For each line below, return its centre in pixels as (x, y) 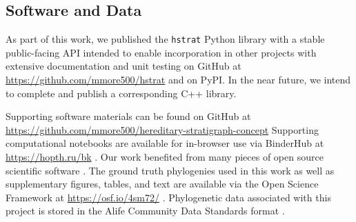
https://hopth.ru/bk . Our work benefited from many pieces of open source (165, 157)
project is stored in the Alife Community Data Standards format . (145, 211)
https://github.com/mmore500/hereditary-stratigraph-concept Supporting (162, 129)
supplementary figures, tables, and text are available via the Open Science (162, 184)
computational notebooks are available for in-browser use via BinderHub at (165, 143)
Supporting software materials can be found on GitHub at (128, 116)
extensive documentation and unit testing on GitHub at (123, 66)
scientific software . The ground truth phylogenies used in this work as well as (170, 170)
